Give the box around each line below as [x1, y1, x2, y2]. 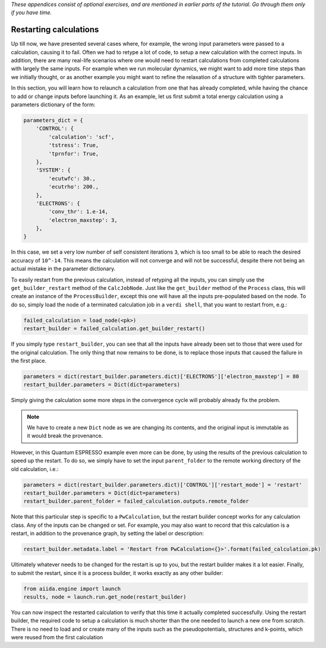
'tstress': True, [48, 142, 99, 148]
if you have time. [11, 9, 52, 16]
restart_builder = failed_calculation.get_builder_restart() [23, 325, 205, 332]
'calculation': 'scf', [48, 134, 115, 140]
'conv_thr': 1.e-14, [48, 208, 109, 215]
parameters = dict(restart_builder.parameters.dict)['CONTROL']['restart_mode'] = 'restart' [23, 481, 302, 488]
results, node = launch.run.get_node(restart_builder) [23, 593, 186, 600]
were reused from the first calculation [11, 634, 103, 641]
